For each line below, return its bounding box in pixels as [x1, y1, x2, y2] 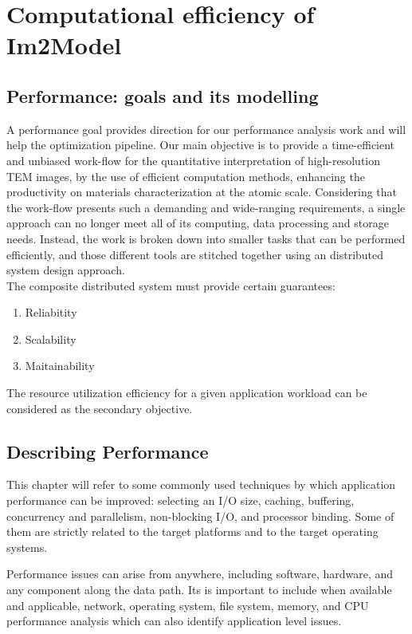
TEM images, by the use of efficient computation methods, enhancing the [6, 167, 365, 184]
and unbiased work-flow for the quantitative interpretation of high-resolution [6, 152, 381, 168]
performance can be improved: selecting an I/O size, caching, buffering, [6, 492, 355, 509]
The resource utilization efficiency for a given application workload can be [6, 384, 367, 401]
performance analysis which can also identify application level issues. [6, 612, 342, 629]
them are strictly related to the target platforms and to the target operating [6, 523, 379, 540]
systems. [6, 538, 48, 555]
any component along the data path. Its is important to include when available [6, 581, 392, 598]
